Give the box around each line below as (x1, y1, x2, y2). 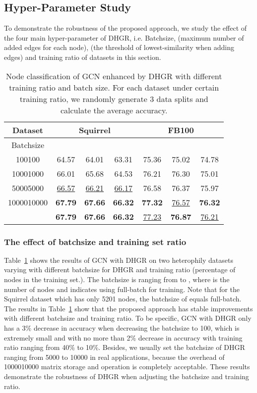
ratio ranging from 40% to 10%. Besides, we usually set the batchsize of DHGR (4, 342, 245, 352)
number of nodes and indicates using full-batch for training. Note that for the (4, 284, 240, 294)
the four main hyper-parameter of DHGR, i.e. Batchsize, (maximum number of (4, 32, 244, 43)
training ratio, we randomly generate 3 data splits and (19, 93, 208, 104)
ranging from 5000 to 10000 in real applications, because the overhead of (4, 351, 225, 362)
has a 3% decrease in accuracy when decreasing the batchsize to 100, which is (4, 322, 240, 333)
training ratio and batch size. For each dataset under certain (9, 81, 219, 93)
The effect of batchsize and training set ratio (4, 235, 187, 247)
